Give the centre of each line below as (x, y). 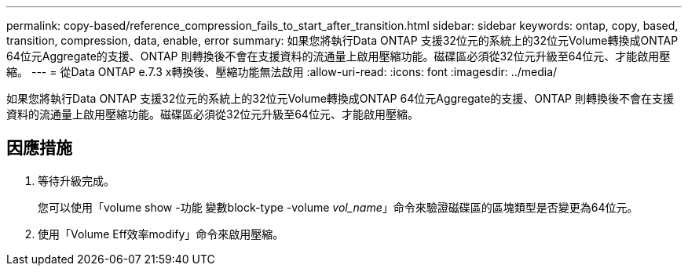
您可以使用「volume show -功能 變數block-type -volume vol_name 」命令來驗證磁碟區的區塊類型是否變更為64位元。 (338, 207)
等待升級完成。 (76, 180)
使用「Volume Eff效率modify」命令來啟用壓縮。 (161, 234)
